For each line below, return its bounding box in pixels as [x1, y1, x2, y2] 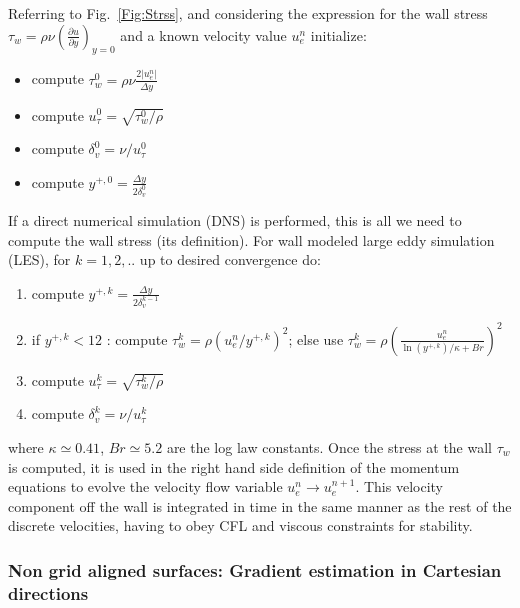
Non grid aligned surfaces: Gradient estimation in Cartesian [8, 557, 502, 582]
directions [8, 580, 89, 605]
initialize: [310, 24, 367, 45]
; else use [288, 328, 344, 349]
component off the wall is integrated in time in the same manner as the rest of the [8, 495, 512, 516]
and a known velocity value [120, 24, 287, 45]
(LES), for [8, 249, 71, 270]
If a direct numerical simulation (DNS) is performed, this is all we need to [8, 210, 462, 231]
